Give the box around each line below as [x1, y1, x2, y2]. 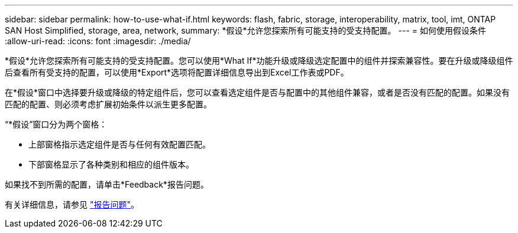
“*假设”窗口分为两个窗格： [5, 119, 108, 129]
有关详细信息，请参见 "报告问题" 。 [5, 199, 139, 209]
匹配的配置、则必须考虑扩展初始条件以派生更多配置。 [5, 99, 212, 109]
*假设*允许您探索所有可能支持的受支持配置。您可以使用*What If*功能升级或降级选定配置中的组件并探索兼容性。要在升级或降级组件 [5, 55, 513, 65]
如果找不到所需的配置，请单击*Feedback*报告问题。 [5, 179, 209, 189]
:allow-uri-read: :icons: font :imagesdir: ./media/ [5, 36, 191, 46]
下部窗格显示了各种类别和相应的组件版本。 [28, 159, 194, 169]
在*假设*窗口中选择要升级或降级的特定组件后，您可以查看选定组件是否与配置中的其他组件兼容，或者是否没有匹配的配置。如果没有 [5, 87, 510, 97]
